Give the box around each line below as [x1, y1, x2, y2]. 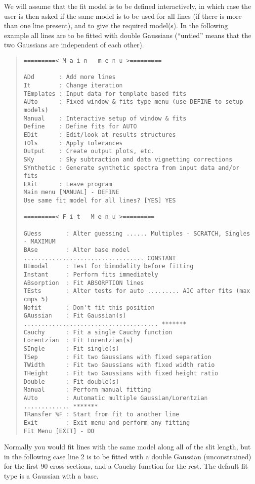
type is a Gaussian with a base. [4, 470, 99, 481]
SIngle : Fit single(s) [23, 345, 120, 352]
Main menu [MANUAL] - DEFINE [23, 189, 120, 196]
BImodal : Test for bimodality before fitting [23, 263, 194, 270]
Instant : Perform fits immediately [23, 271, 158, 279]
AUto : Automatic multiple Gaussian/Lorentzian [23, 394, 208, 402]
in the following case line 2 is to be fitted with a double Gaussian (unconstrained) [4, 451, 252, 461]
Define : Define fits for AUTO [23, 123, 137, 130]
